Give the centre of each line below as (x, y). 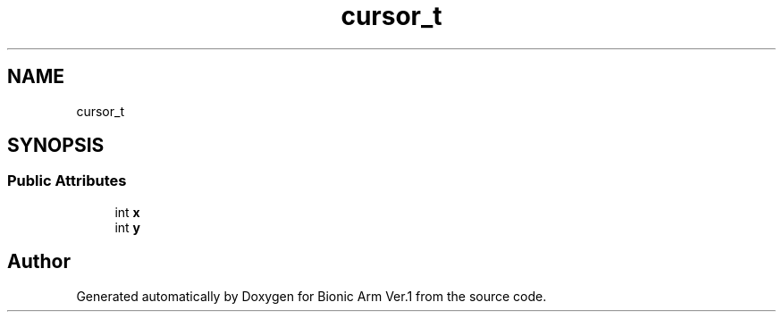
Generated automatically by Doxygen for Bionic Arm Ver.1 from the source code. (312, 296)
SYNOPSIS (56, 146)
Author (39, 262)
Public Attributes (67, 181)
